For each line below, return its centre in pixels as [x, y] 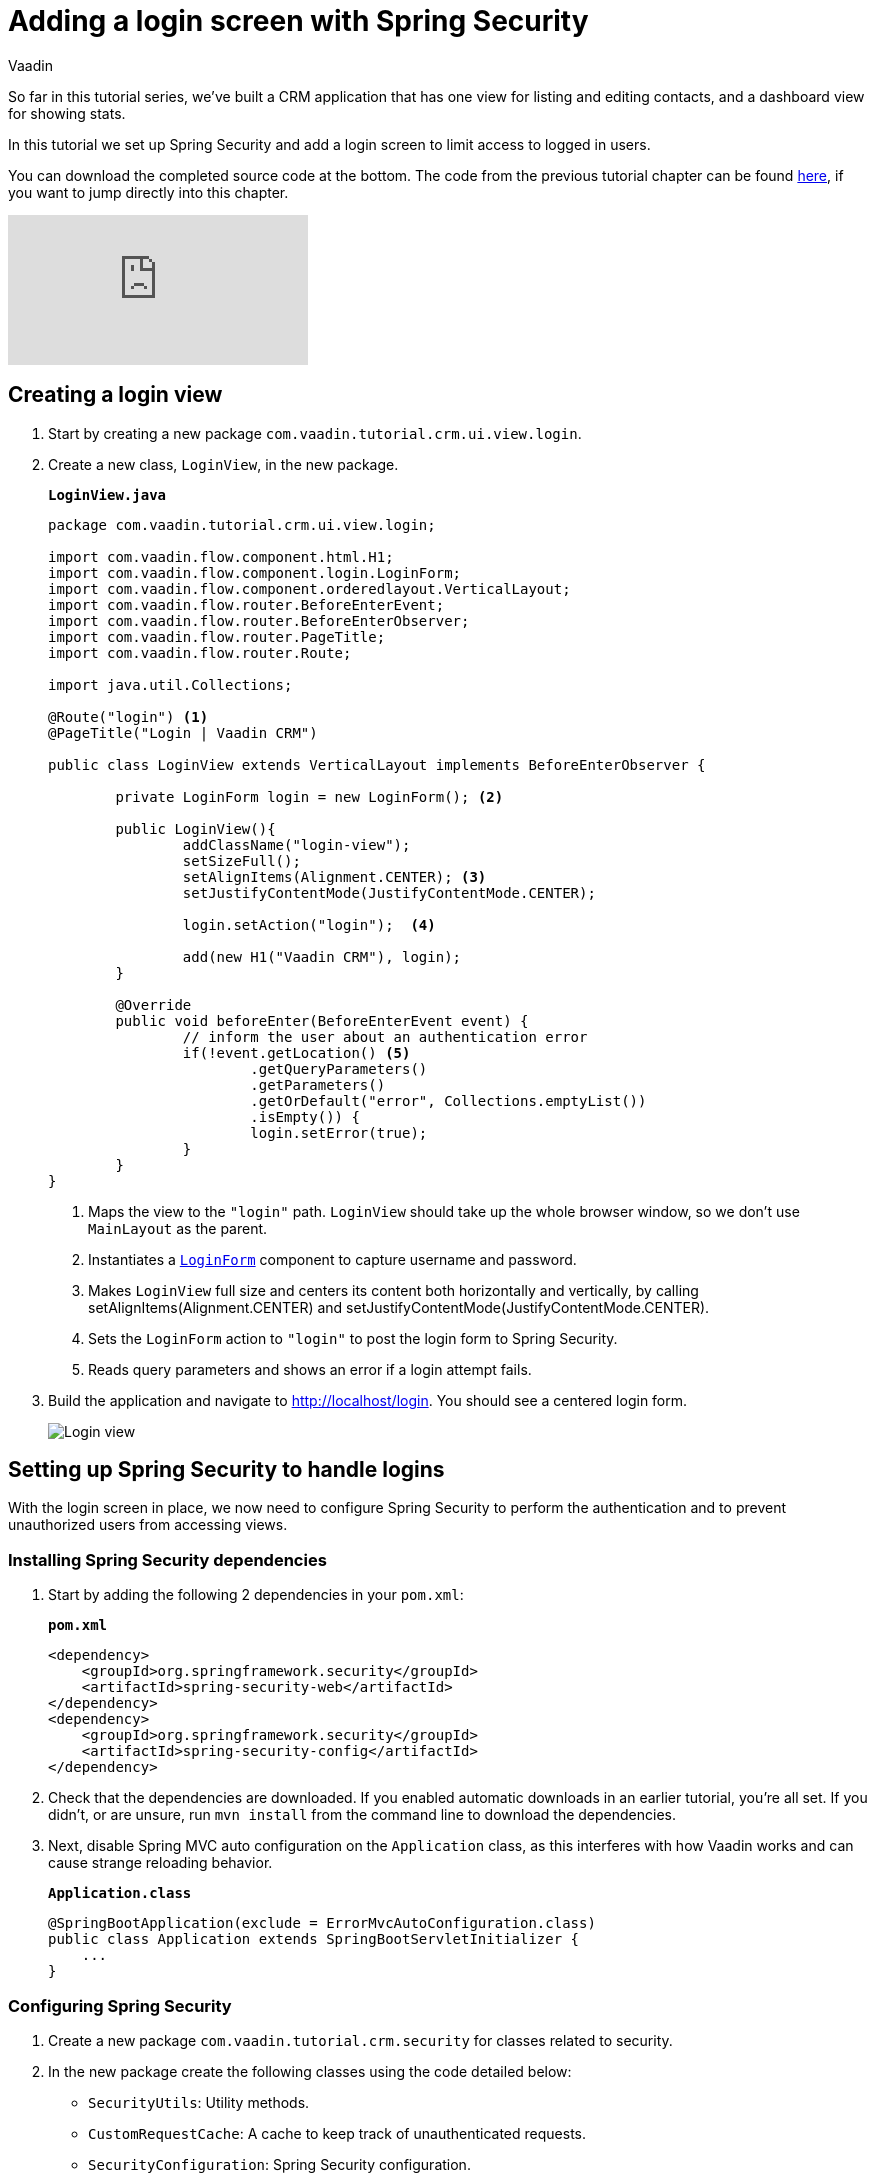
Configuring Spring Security [120, 2005]
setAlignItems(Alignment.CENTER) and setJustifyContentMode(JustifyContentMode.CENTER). [399, 1307]
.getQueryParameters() [339, 1068]
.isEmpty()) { [305, 1116]
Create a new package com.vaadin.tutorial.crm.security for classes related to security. [360, 2040]
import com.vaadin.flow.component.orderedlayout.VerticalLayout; [309, 588]
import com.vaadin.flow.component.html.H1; [221, 556]
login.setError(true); [339, 1132]
